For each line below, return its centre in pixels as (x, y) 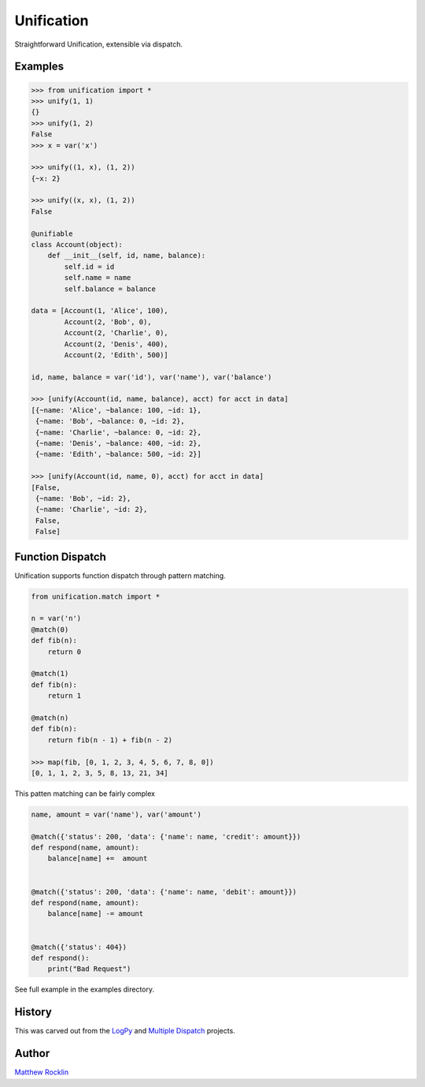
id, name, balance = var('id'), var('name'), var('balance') (152, 377)
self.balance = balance (110, 289)
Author (32, 1053)
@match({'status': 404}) (79, 947)
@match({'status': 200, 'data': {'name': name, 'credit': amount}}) (166, 837)
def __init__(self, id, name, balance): (127, 256)
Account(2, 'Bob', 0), (108, 322)
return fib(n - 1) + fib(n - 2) (110, 740)
